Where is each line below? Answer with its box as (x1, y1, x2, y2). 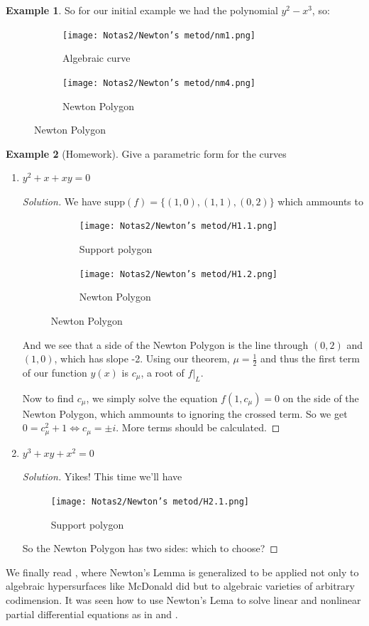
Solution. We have (22, 193, 101, 208)
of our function (22, 365, 87, 379)
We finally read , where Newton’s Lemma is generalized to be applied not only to (6, 564, 359, 579)
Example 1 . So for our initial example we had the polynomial (6, 3, 278, 17)
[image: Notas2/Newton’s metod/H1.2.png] (79, 269, 277, 279)
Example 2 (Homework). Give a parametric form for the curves (6, 146, 287, 161)
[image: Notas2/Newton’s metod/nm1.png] (62, 30, 256, 41)
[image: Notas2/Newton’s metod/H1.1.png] (79, 221, 277, 232)
